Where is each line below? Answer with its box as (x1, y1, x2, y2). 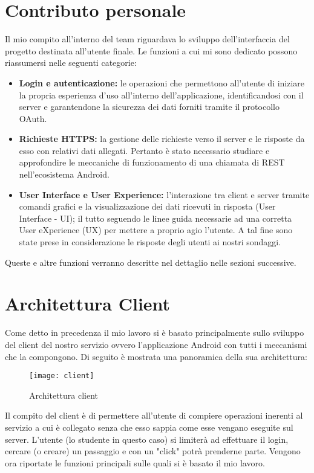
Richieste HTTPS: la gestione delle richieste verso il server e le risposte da (19, 132, 305, 145)
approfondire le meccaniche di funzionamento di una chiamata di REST (19, 156, 285, 169)
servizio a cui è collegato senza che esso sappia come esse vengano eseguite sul (5, 420, 293, 433)
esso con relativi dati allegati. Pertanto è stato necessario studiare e (19, 144, 270, 156)
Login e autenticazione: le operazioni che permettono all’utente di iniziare (19, 76, 305, 89)
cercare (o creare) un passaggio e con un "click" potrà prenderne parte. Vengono (5, 445, 301, 457)
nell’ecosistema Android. (19, 168, 110, 181)
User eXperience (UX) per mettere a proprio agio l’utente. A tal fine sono (19, 224, 293, 236)
